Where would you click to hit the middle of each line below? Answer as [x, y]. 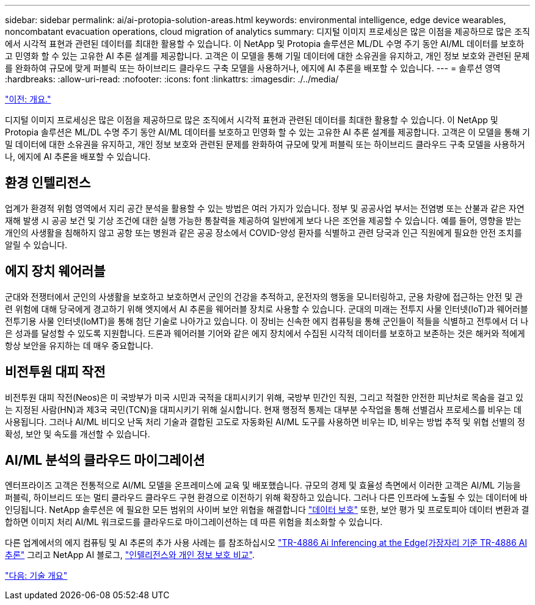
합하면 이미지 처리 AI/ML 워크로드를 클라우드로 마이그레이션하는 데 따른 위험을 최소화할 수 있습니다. [194, 522]
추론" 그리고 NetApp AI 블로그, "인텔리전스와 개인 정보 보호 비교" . [130, 555]
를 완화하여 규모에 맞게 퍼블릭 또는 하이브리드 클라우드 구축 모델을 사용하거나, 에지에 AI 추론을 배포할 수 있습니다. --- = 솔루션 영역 [253, 68]
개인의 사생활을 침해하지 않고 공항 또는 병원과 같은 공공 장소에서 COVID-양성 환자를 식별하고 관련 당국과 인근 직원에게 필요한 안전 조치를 [264, 232]
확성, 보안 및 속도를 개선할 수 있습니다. [78, 434]
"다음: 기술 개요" [36, 576]
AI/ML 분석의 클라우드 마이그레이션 [105, 460]
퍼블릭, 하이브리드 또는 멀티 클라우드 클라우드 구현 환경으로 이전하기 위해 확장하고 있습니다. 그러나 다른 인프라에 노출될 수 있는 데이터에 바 [266, 498]
